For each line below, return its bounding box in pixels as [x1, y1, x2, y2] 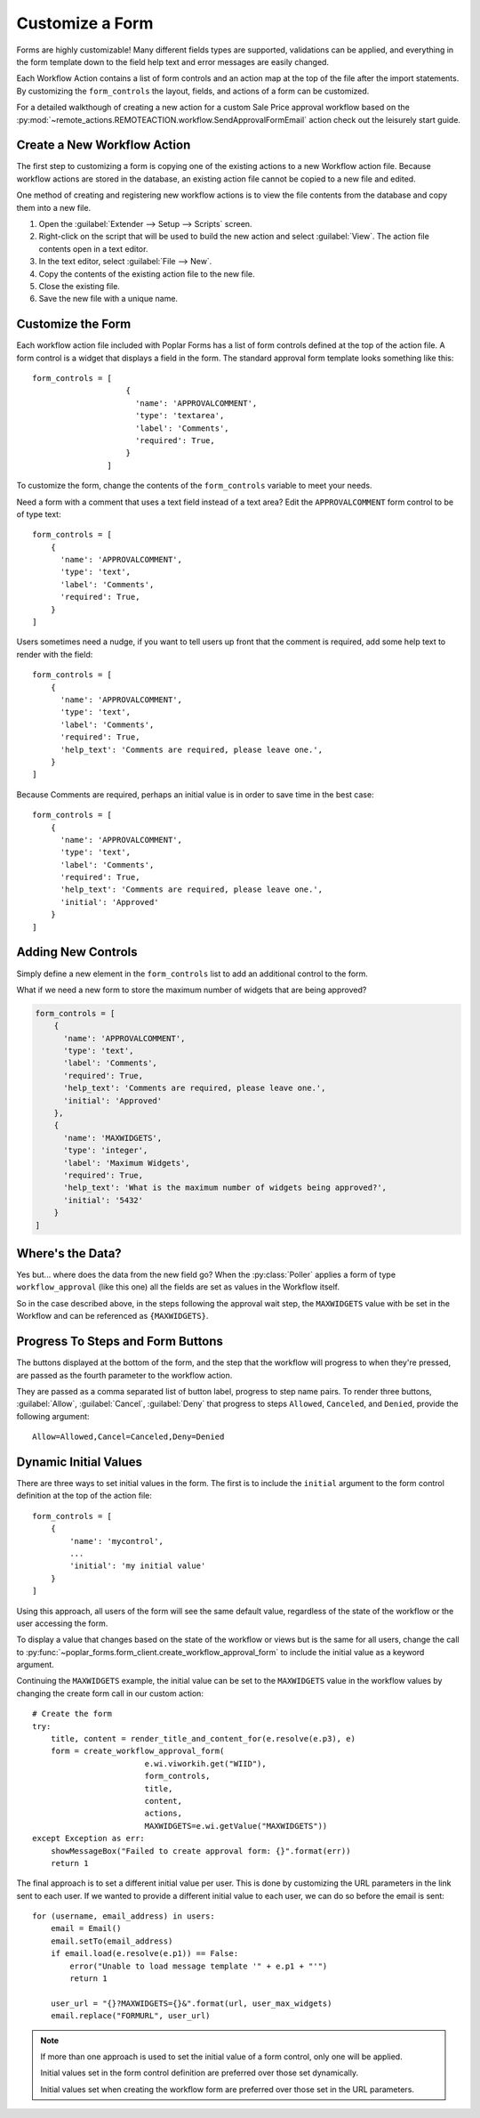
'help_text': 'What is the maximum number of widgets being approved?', [63, 1183, 387, 1192]
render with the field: [16, 649, 93, 659]
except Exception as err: [32, 1833, 146, 1844]
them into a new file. [16, 202, 92, 213]
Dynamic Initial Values [16, 1454, 142, 1469]
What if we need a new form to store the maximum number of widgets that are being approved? [16, 984, 367, 995]
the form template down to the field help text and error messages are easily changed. [16, 56, 329, 67]
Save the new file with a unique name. [38, 294, 178, 304]
